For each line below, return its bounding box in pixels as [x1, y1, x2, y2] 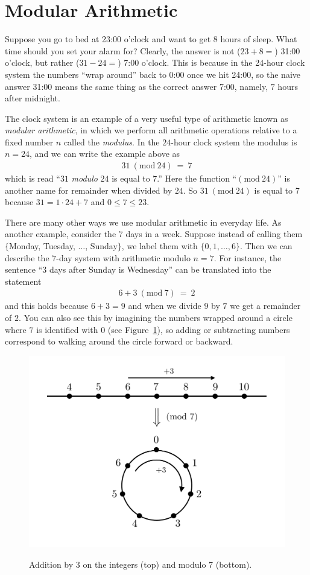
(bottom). [215, 558, 252, 571]
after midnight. [5, 92, 60, 104]
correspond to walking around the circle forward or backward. [5, 335, 233, 348]
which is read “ [5, 172, 60, 185]
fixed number [5, 135, 54, 148]
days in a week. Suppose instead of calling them [125, 227, 303, 240]
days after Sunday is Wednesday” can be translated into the [49, 263, 271, 276]
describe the [5, 251, 49, 264]
